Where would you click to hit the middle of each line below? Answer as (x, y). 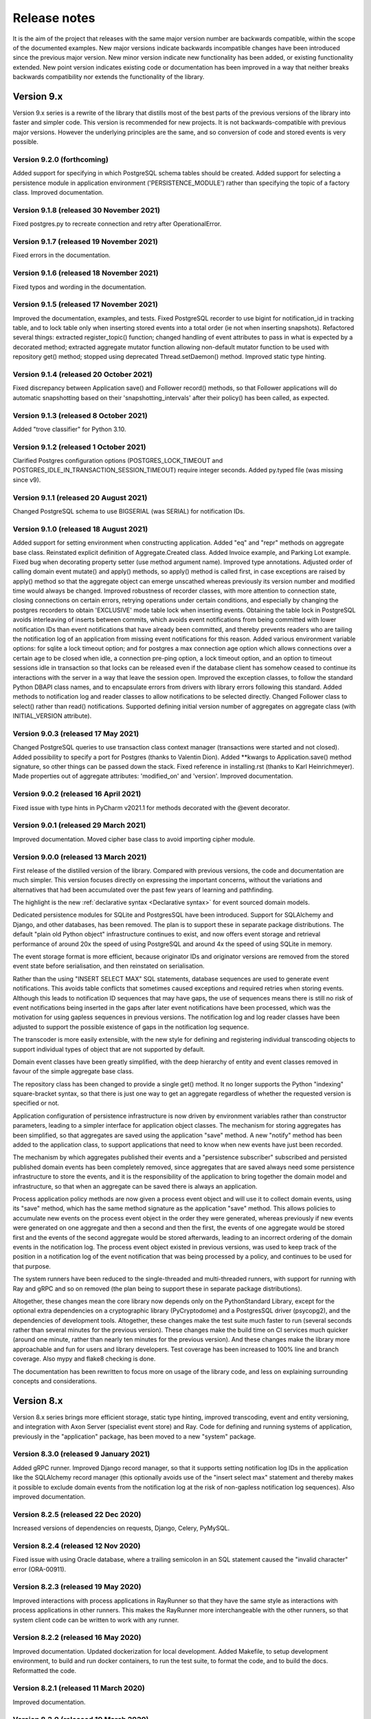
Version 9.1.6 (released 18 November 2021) (86, 273)
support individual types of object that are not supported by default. (109, 1049)
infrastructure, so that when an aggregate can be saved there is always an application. (135, 1186)
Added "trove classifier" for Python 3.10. (69, 429)
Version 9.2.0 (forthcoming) (61, 160)
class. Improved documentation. (58, 193)
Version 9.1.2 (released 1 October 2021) (80, 447)
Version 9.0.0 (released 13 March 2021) (80, 857)
